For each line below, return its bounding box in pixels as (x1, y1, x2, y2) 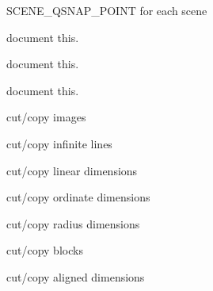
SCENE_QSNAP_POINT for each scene (6, 2, 207, 18)
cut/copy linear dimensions (6, 162, 138, 178)
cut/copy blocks (6, 242, 83, 258)
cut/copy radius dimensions (6, 215, 140, 232)
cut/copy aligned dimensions (6, 268, 145, 285)
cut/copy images (6, 109, 86, 125)
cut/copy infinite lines (6, 135, 112, 151)
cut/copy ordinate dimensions (6, 189, 150, 205)
